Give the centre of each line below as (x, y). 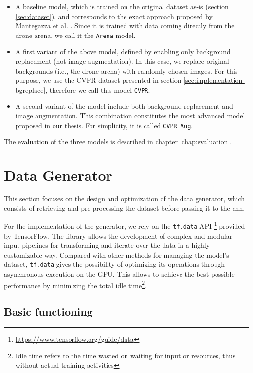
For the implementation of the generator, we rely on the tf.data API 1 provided (125, 225)
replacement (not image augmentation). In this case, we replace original (122, 61)
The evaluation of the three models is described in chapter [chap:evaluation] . (118, 141)
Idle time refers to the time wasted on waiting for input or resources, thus (125, 355)
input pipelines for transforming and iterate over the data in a (97, 245)
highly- (202, 245)
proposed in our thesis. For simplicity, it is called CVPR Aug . (104, 125)
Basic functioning (48, 311)
